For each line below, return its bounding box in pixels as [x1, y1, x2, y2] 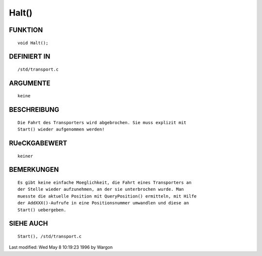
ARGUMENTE [9, 79, 50, 87]
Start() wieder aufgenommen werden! [17, 127, 105, 132]
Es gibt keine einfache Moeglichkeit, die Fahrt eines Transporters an [17, 180, 192, 185]
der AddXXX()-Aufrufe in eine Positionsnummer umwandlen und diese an [17, 200, 189, 206]
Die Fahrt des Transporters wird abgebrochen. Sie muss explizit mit [17, 120, 187, 125]
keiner [17, 153, 33, 159]
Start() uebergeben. [17, 207, 66, 213]
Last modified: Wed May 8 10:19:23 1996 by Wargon [9, 244, 113, 250]
